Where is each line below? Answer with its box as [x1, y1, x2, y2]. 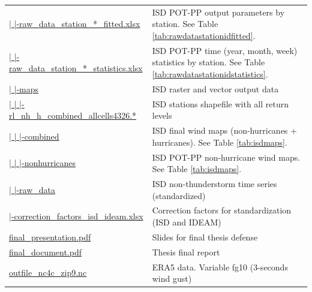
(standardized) [152, 189, 206, 201]
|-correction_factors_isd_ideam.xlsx [9, 210, 143, 222]
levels [152, 109, 172, 122]
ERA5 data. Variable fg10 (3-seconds [152, 260, 288, 273]
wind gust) [152, 272, 192, 285]
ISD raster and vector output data [152, 82, 279, 95]
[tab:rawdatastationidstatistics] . [152, 67, 268, 80]
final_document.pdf [9, 245, 82, 258]
